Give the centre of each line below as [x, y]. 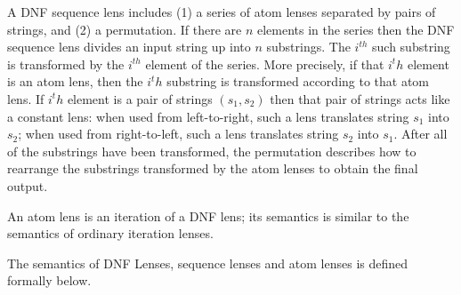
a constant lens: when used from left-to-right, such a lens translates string [208, 116]
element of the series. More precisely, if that [265, 64]
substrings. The [308, 47]
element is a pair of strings [140, 98]
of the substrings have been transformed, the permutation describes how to [212, 151]
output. [28, 185]
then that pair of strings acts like [360, 98]
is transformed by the [66, 64]
